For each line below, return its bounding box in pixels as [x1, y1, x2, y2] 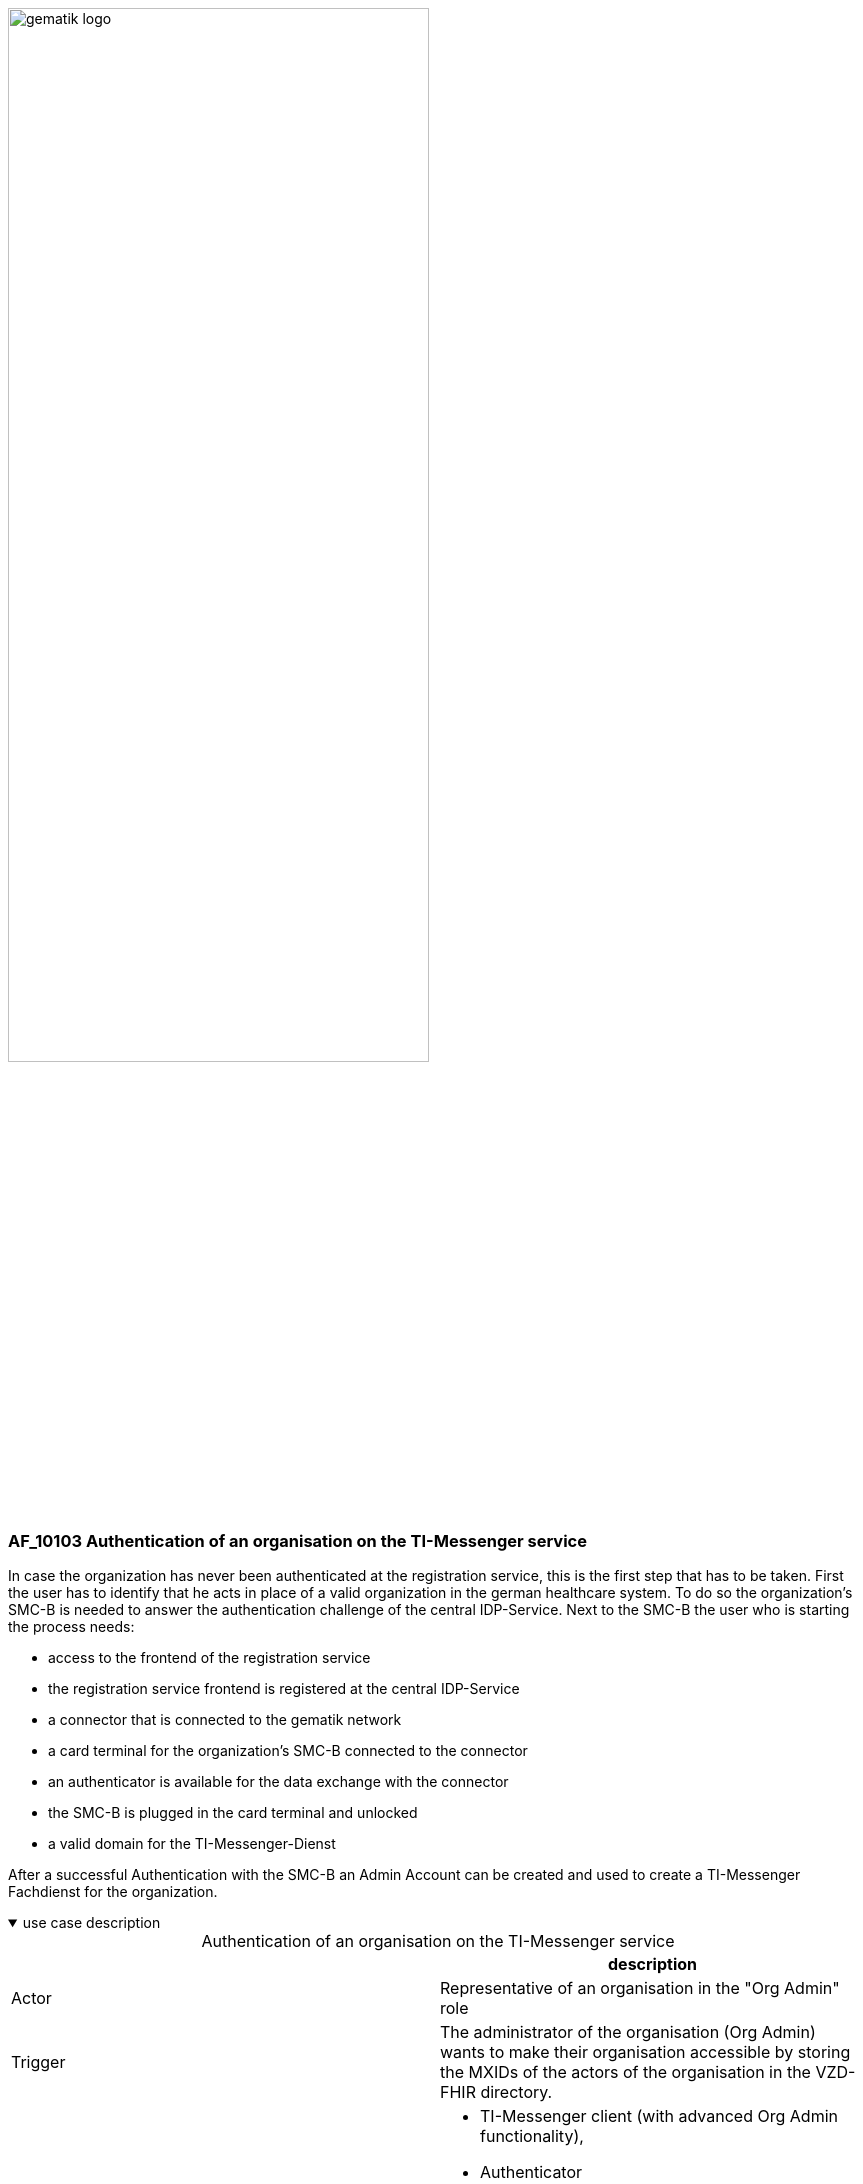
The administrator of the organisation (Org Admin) [440, 2022, 816, 2043]
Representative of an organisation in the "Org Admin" [440, 1978, 840, 1999]
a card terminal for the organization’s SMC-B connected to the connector [48, 1742, 528, 1760]
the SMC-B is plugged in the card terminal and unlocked [48, 1804, 418, 1822]
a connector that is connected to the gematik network [48, 1711, 402, 1729]
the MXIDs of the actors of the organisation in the [440, 2062, 811, 2083]
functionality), [480, 2126, 584, 2147]
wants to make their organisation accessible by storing [440, 2042, 851, 2063]
